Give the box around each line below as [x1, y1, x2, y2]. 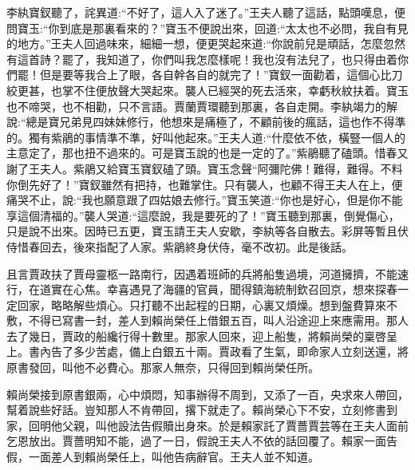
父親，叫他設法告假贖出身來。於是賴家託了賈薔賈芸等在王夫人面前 [61, 417, 409, 433]
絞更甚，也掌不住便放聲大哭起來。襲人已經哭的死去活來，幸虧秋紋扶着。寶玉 [6, 81, 409, 98]
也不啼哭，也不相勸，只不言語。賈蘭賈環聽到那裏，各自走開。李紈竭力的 [6, 97, 386, 114]
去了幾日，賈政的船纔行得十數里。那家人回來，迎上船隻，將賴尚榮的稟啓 [6, 327, 386, 344]
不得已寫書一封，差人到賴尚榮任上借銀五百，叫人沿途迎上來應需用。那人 [28, 312, 409, 329]
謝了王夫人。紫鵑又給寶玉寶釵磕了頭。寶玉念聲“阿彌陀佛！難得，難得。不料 [6, 160, 403, 176]
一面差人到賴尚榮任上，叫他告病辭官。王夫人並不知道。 [28, 448, 319, 465]
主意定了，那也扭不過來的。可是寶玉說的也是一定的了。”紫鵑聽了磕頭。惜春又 [6, 144, 409, 161]
